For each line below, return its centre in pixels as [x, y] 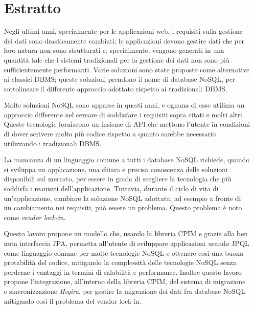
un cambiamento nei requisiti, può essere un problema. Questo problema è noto [123, 208]
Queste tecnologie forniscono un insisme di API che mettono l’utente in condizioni [127, 124]
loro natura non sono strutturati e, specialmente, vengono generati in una [114, 50]
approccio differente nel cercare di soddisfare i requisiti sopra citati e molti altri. [124, 114]
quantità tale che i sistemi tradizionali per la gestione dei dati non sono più [117, 59]
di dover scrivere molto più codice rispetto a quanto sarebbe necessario [110, 134]
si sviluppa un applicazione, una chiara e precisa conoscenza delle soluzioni [116, 169]
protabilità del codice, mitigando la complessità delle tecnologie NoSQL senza [120, 262]
